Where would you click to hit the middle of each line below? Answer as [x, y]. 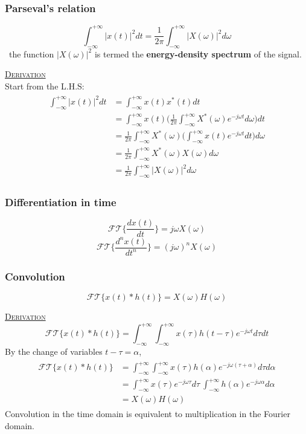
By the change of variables [54, 351]
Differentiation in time [61, 202]
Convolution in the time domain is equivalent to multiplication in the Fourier [148, 414]
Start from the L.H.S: [45, 86]
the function [31, 53]
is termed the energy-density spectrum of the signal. [198, 53]
